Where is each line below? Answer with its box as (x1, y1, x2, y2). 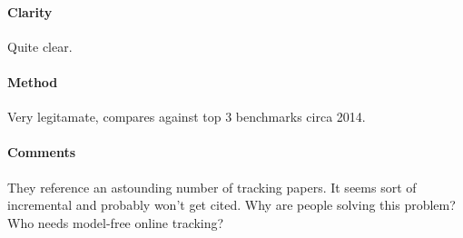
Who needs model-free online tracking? (7, 213, 224, 232)
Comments (7, 143, 75, 162)
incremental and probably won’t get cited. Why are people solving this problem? (7, 195, 456, 214)
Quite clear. (7, 36, 73, 55)
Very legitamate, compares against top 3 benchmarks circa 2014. (7, 107, 366, 126)
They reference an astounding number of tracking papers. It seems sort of (7, 177, 417, 196)
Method (7, 72, 58, 91)
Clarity (7, 2, 53, 21)
